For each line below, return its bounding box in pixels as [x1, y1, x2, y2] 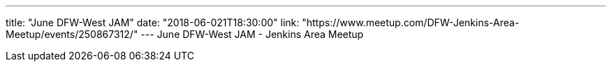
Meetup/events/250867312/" [6, 28, 138, 40]
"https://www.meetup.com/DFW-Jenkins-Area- [302, 17, 520, 28]
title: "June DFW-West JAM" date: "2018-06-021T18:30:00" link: [6, 17, 300, 28]
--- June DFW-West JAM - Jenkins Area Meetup [140, 28, 364, 40]
